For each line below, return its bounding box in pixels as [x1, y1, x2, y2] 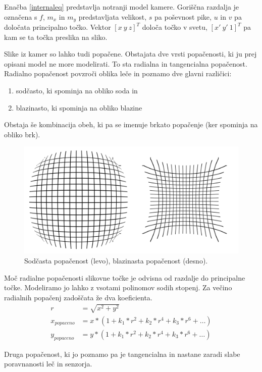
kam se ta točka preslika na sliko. [4, 31, 108, 42]
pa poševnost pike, [154, 11, 212, 22]
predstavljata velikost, [78, 11, 147, 22]
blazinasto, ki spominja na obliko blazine [16, 102, 142, 113]
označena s [4, 11, 37, 22]
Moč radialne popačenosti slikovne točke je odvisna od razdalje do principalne [4, 272, 245, 283]
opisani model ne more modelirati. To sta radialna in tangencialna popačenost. [4, 58, 247, 69]
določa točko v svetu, [142, 22, 207, 32]
